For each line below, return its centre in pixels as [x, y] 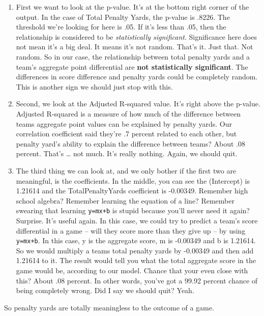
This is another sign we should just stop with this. [94, 86]
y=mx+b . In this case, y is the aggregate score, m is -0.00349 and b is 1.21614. [136, 240]
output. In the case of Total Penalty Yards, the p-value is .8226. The [123, 17]
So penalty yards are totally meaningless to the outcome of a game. [109, 307]
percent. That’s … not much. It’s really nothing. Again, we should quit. [127, 153]
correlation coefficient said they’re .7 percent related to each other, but [126, 134]
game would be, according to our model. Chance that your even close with [132, 270]
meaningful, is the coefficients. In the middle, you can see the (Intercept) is [133, 180]
